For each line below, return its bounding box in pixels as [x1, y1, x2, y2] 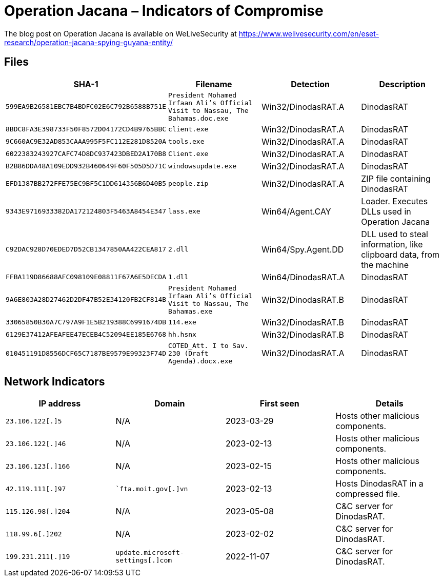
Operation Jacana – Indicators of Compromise [4, 2, 324, 20]
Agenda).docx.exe [168, 357, 233, 365]
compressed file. [335, 489, 400, 499]
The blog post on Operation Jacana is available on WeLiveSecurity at [4, 29, 237, 38]
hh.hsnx [168, 331, 196, 339]
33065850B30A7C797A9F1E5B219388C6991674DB [6, 318, 167, 326]
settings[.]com [115, 556, 172, 565]
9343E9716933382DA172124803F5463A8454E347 [6, 207, 167, 216]
